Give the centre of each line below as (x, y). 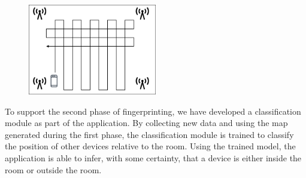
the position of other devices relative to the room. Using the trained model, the (150, 146)
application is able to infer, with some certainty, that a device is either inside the (153, 157)
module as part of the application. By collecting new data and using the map (146, 123)
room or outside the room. (53, 169)
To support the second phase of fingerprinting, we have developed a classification (153, 111)
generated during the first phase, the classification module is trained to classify (149, 134)
